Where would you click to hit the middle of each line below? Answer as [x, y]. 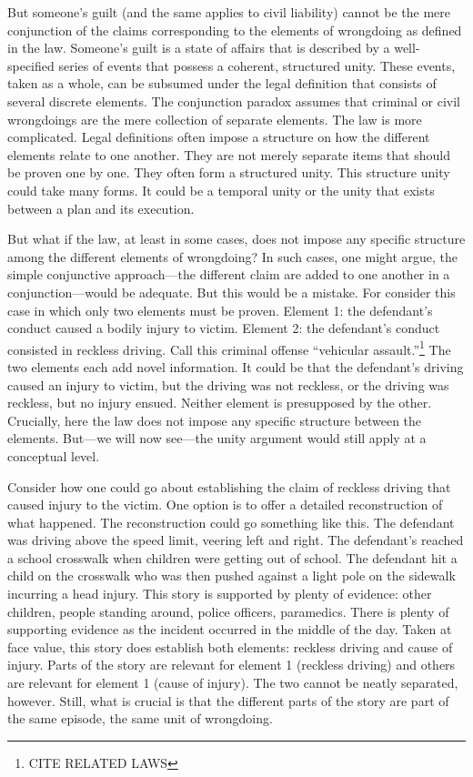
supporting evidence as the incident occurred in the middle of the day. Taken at [230, 629]
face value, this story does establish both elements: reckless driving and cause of [230, 646]
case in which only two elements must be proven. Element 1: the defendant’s [220, 310]
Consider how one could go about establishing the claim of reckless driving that [229, 486]
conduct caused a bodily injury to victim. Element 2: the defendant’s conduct [224, 328]
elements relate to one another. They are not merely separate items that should [229, 154]
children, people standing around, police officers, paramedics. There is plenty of [228, 611]
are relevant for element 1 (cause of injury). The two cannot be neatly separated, [233, 683]
